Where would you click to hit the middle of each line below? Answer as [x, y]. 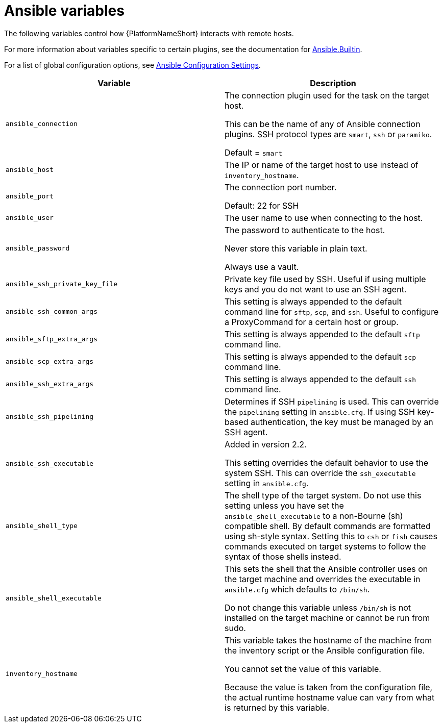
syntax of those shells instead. [283, 556]
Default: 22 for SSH [262, 205]
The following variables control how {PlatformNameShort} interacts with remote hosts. [149, 33]
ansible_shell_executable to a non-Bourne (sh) [314, 516]
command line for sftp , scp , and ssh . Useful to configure [332, 311]
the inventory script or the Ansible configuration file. [325, 650]
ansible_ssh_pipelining [50, 417]
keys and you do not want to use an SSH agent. [316, 289]
